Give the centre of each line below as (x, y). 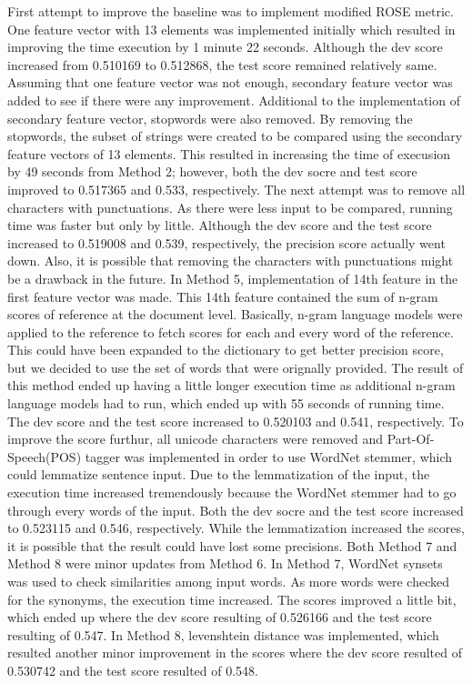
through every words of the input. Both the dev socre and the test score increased (236, 510)
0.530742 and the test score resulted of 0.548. (133, 670)
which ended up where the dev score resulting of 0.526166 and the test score (220, 617)
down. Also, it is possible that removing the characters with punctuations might (231, 261)
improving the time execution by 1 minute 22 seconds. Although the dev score (225, 47)
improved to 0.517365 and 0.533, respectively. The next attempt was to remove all (236, 189)
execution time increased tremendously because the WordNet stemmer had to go (232, 492)
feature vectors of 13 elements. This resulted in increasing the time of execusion (229, 153)
